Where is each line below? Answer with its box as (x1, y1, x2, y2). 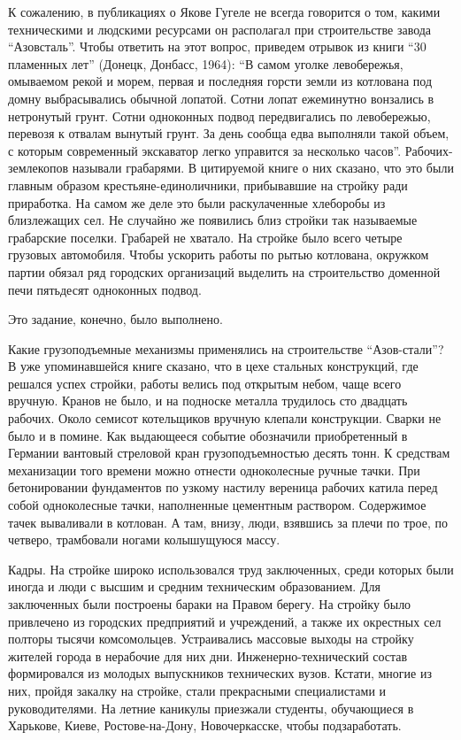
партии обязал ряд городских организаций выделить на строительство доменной (8, 262, 441, 281)
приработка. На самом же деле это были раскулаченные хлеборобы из (8, 193, 386, 212)
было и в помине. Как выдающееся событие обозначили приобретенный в (8, 426, 408, 444)
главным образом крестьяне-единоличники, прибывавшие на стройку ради (8, 175, 408, 194)
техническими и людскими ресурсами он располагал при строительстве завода (8, 19, 432, 38)
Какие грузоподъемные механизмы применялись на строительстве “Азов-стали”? (8, 339, 444, 358)
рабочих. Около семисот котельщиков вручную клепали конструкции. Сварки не (8, 409, 442, 428)
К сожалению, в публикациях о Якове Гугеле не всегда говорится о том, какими (8, 3, 441, 20)
